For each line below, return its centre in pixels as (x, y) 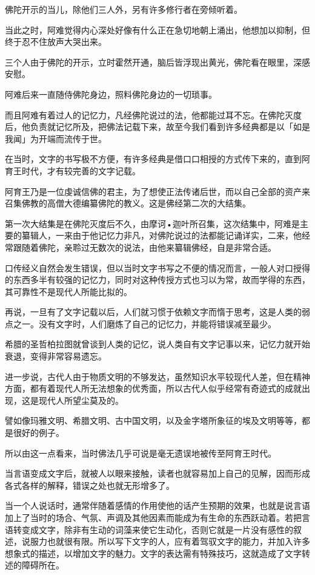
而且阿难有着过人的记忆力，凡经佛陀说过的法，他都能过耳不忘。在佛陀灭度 (153, 114)
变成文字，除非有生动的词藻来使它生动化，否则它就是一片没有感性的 (157, 529)
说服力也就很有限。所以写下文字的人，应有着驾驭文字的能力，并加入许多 (166, 541)
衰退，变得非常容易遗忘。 (56, 356)
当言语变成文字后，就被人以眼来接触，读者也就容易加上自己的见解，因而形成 (157, 473)
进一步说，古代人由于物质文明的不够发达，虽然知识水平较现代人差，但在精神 (157, 376)
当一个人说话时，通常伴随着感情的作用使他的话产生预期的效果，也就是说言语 (157, 505)
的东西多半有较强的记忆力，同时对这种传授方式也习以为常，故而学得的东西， (157, 280)
